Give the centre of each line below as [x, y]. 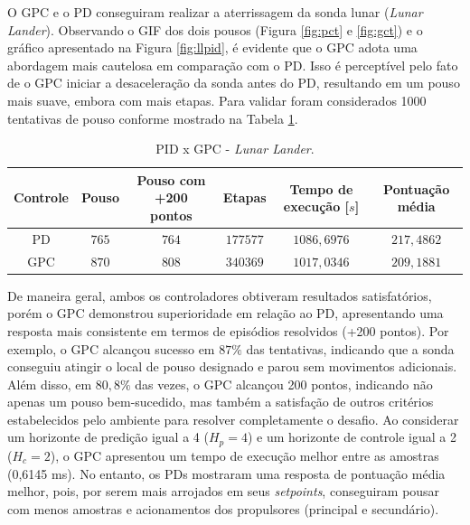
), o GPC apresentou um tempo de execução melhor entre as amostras [244, 455]
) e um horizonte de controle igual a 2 [352, 437]
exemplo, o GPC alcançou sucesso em [111, 348]
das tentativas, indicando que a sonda [350, 348]
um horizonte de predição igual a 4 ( [108, 437]
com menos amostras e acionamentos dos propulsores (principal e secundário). [223, 508]
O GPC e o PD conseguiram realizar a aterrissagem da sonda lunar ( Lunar [215, 12]
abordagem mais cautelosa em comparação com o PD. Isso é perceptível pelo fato [233, 65]
